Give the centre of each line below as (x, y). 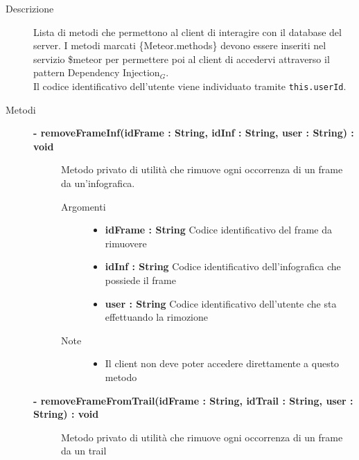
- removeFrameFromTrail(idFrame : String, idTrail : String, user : (193, 400)
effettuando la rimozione (157, 317)
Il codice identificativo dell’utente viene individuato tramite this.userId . (190, 86)
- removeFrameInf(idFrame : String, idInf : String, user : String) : (194, 133)
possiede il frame (140, 280)
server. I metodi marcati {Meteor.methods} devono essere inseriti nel (180, 45)
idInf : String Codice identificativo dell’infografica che (223, 266)
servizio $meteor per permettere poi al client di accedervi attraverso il (182, 59)
